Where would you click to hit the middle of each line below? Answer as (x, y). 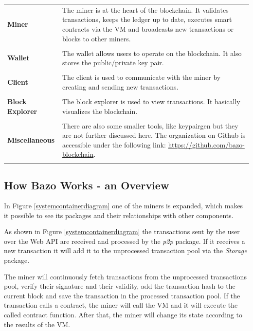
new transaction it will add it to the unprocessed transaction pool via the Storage (126, 250)
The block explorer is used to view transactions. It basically (151, 101)
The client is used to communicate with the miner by (142, 77)
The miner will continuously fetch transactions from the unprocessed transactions (125, 276)
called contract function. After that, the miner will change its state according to (123, 314)
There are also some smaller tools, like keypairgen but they (150, 125)
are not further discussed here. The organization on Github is (154, 135)
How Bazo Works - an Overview (87, 185)
